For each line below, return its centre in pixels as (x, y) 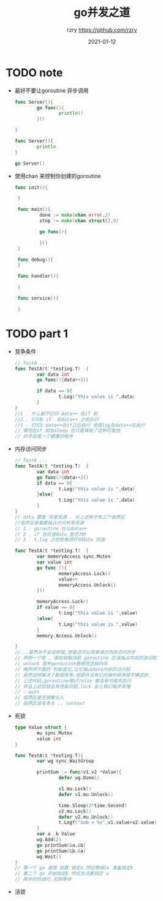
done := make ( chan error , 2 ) (75, 215)
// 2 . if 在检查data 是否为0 (50, 534)
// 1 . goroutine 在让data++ (51, 529)
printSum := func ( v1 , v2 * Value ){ (79, 772)
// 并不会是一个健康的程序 (44, 436)
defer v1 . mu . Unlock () (86, 794)
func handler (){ (38, 276)
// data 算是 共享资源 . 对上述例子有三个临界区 (70, 517)
